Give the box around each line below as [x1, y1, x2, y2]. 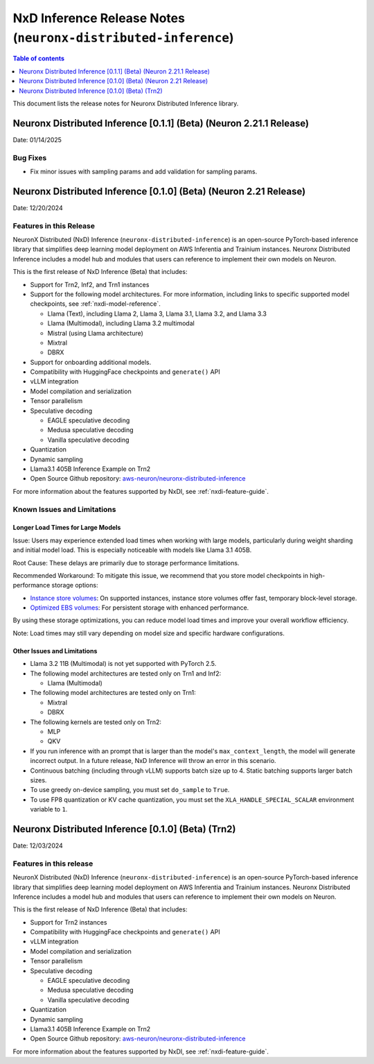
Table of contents [12, 54, 65, 62]
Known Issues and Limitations [12, 504, 116, 514]
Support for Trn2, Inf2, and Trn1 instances [30, 280, 150, 289]
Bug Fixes [12, 153, 47, 162]
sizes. [30, 775, 47, 784]
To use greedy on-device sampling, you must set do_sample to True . [30, 786, 230, 794]
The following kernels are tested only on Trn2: [30, 718, 162, 726]
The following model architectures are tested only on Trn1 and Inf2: [30, 669, 222, 678]
